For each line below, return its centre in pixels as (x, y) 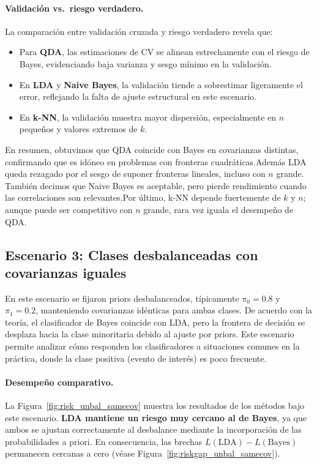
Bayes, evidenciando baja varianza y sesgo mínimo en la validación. (145, 63)
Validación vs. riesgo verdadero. (74, 8)
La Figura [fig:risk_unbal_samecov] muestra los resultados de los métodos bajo (155, 406)
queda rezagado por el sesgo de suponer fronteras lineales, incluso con (135, 174)
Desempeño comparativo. (59, 382)
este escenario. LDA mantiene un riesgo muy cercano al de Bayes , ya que (156, 417)
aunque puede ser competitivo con (69, 209)
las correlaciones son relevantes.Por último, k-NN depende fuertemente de (143, 197)
